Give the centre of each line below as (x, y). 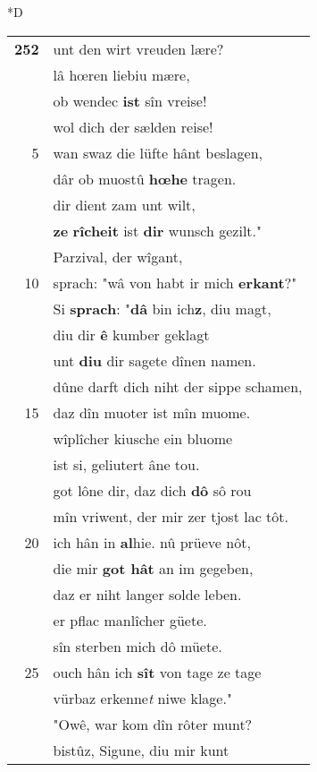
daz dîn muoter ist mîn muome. (152, 412)
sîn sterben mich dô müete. (138, 646)
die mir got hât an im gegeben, (153, 568)
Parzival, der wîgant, (118, 256)
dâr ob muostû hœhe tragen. (145, 178)
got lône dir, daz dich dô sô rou (152, 490)
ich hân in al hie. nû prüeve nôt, (152, 542)
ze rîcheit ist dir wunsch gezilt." (157, 230)
